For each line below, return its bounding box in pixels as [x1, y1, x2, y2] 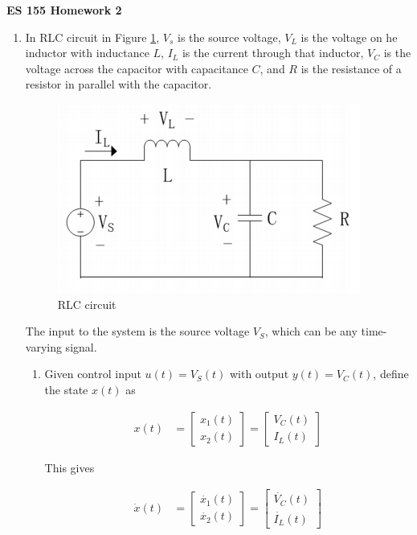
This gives [44, 459, 95, 475]
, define [373, 365, 409, 382]
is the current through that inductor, [182, 44, 364, 61]
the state [44, 381, 88, 397]
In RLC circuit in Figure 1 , [25, 28, 160, 45]
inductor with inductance [25, 44, 149, 61]
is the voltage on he [300, 28, 398, 45]
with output [229, 365, 289, 382]
